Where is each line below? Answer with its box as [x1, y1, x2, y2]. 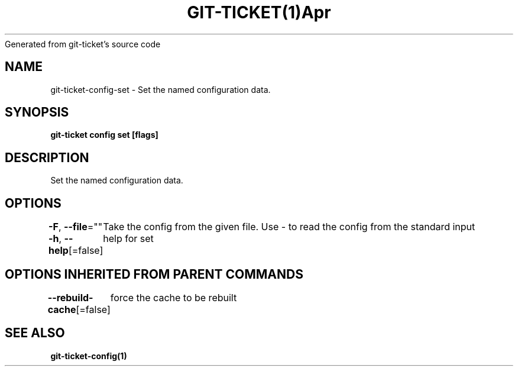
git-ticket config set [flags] [50, 130, 158, 140]
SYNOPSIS [5, 105, 69, 120]
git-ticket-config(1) [50, 350, 127, 361]
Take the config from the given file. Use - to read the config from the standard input [103, 221, 475, 233]
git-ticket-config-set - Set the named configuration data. [50, 84, 271, 95]
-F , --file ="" [48, 221, 103, 233]
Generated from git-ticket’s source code [5, 38, 161, 49]
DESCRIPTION [5, 150, 89, 165]
